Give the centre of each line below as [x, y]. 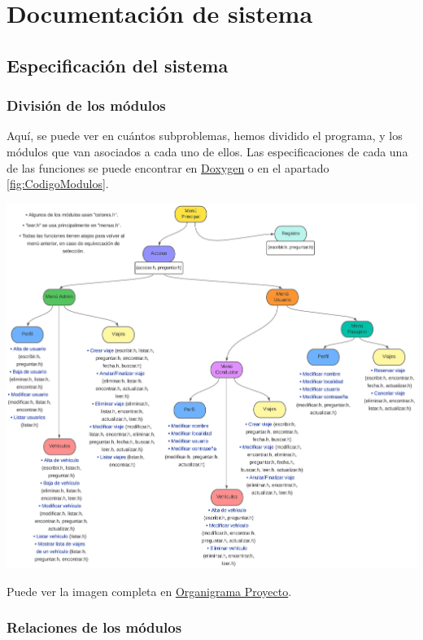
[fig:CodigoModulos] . [58, 184]
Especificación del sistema [118, 65]
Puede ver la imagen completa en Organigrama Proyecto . [149, 591]
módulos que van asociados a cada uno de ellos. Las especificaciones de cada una [207, 151]
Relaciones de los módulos [94, 627]
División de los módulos [86, 105]
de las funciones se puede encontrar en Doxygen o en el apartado [168, 167]
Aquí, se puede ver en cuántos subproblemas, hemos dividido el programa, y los [205, 136]
